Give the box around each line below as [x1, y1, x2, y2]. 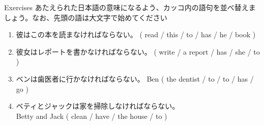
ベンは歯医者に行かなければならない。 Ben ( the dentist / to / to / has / [16, 73, 254, 84]
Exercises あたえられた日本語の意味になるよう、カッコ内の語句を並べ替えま [4, 2, 256, 12]
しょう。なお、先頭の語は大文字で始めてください [4, 12, 167, 22]
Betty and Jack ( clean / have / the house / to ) [16, 110, 167, 121]
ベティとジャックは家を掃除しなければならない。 [16, 101, 180, 111]
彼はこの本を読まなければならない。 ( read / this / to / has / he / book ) [16, 29, 256, 40]
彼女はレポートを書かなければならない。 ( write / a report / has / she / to [16, 46, 260, 57]
